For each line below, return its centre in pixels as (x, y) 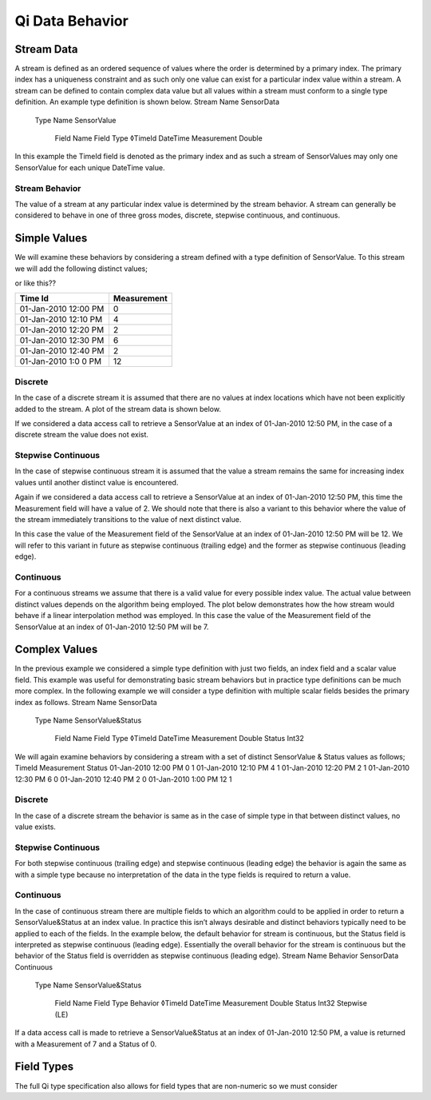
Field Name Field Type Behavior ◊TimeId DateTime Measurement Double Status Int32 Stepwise (211, 1003)
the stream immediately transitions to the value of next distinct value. (128, 520)
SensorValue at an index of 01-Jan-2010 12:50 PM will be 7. (112, 627)
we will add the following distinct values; (81, 269)
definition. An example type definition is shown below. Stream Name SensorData (147, 102)
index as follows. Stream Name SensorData (86, 702)
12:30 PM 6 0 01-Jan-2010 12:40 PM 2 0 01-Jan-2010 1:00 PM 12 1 (123, 779)
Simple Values (51, 239)
